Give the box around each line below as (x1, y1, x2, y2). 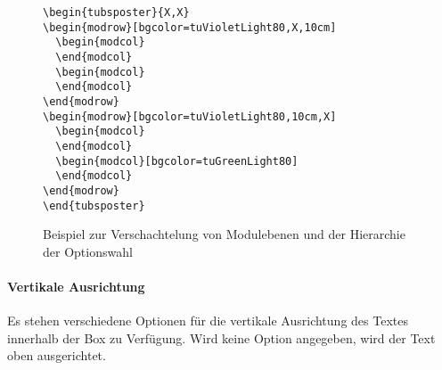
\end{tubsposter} (43, 199, 145, 212)
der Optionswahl (43, 242, 133, 260)
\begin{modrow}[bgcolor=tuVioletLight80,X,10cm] (43, 21, 337, 34)
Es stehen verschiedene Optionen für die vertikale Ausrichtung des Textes (7, 311, 408, 330)
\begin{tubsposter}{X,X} (43, 6, 190, 19)
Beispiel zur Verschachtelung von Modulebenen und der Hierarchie (43, 225, 405, 243)
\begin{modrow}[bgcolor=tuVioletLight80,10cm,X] (43, 110, 337, 123)
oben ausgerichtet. (7, 346, 106, 365)
